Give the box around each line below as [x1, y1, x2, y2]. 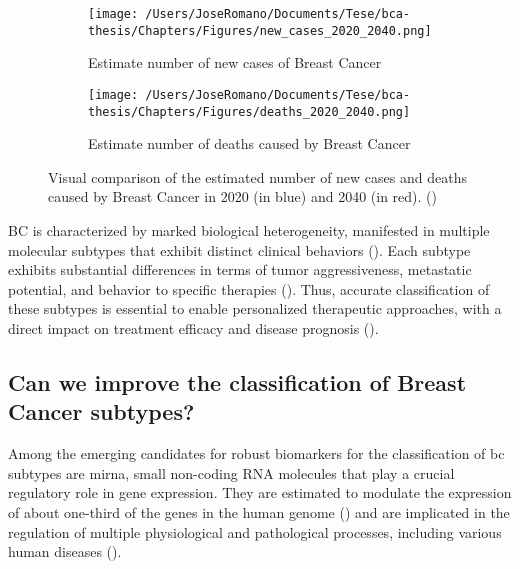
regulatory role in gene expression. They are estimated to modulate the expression [8, 482, 512, 503]
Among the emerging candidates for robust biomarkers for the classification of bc [8, 443, 505, 464]
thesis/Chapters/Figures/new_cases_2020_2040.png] [88, 23, 432, 38]
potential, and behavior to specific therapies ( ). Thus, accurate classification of [8, 278, 490, 299]
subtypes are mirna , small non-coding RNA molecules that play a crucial [8, 462, 455, 483]
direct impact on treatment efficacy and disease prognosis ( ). [8, 317, 379, 338]
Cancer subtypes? [8, 396, 195, 427]
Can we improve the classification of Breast [8, 366, 467, 397]
